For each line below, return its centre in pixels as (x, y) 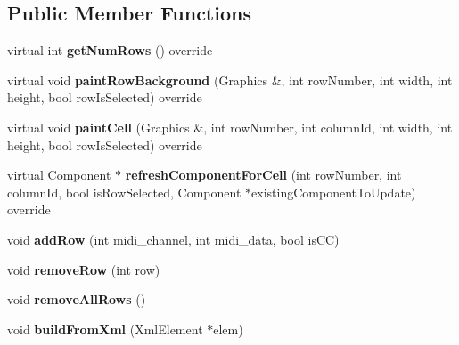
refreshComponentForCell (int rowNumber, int (263, 175)
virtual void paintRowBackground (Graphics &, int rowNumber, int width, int (230, 80)
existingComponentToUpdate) (334, 192)
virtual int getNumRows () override (110, 50)
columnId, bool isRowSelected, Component (124, 192)
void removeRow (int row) (84, 269)
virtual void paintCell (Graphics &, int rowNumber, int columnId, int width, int (230, 127)
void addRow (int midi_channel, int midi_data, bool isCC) (173, 239)
